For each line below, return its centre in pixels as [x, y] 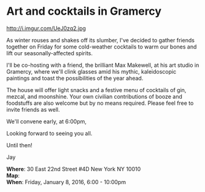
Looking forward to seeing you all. [49, 133]
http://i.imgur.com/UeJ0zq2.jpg [46, 28]
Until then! [19, 145]
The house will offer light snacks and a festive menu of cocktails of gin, [96, 90]
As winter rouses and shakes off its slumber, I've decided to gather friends [101, 40]
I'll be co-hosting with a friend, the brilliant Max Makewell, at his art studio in [103, 65]
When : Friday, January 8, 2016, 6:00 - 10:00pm [66, 182]
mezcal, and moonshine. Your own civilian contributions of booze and [95, 96]
